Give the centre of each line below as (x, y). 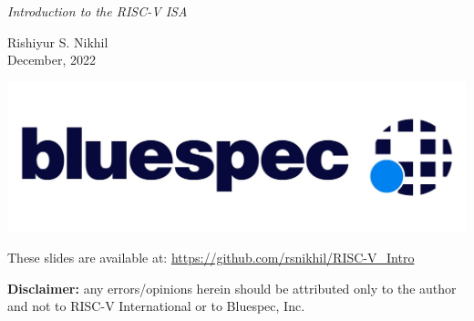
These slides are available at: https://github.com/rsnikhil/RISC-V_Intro (211, 258)
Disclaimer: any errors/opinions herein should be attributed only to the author (232, 288)
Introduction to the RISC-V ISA (98, 11)
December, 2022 (52, 60)
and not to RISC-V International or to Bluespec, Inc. (156, 306)
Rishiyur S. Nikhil (58, 41)
